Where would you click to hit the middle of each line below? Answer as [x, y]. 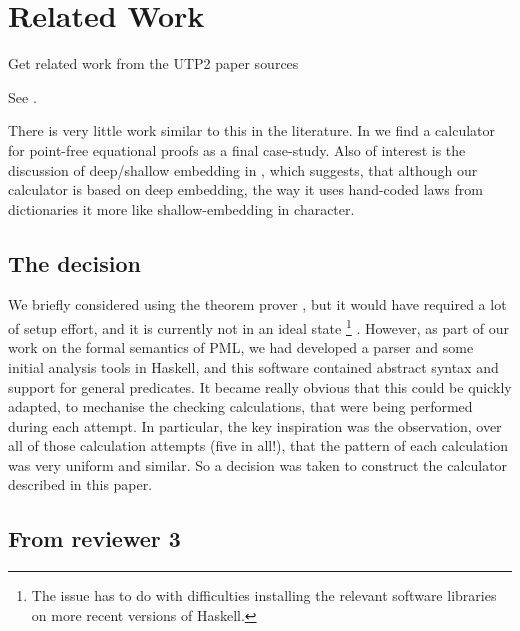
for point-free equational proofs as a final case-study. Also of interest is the [237, 149]
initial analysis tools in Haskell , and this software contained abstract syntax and [253, 366]
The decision [74, 262]
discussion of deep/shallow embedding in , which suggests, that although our [243, 169]
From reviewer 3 [94, 538]
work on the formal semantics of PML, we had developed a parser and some [241, 347]
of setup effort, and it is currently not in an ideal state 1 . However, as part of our [259, 326]
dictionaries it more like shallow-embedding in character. [181, 208]
